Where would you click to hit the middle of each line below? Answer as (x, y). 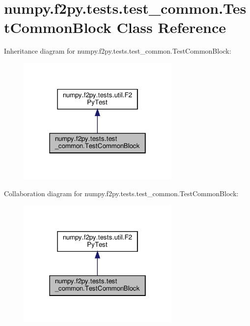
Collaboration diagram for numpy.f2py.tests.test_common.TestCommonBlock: (121, 193)
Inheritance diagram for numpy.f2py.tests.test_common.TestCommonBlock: (118, 51)
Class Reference (171, 27)
